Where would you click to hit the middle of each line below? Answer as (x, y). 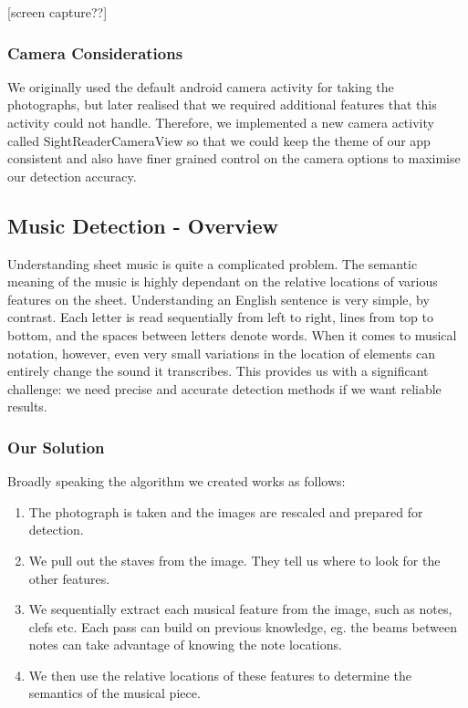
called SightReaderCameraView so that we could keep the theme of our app (219, 140)
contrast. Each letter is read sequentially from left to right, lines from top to (221, 317)
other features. (69, 578)
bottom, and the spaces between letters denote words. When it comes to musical (232, 334)
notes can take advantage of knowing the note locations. (185, 645)
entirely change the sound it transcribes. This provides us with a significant (218, 371)
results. (27, 406)
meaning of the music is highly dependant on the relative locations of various (223, 281)
